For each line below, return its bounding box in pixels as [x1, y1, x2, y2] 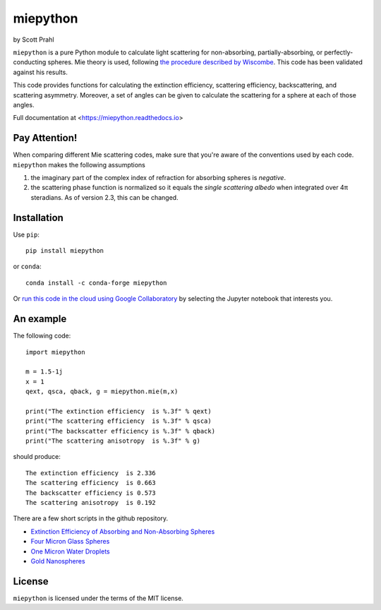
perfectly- [324, 48, 353, 56]
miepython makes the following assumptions [13, 160, 146, 169]
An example [13, 313, 67, 325]
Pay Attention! [13, 132, 78, 144]
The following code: [13, 332, 71, 340]
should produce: [13, 453, 61, 461]
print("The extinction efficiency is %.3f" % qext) [25, 407, 212, 415]
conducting [13, 58, 47, 66]
